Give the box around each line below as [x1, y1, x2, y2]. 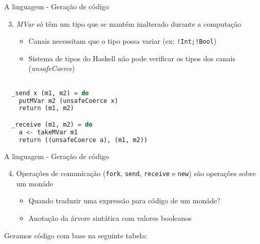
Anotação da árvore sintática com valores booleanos [28, 213, 192, 223]
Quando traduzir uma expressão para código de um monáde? [28, 195, 220, 206]
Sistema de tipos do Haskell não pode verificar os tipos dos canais [28, 53, 235, 63]
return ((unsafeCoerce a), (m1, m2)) [18, 136, 148, 144]
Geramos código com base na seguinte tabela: [4, 230, 147, 240]
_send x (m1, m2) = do [11, 89, 89, 97]
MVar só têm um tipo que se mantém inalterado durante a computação [16, 18, 242, 29]
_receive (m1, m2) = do [11, 120, 92, 128]
